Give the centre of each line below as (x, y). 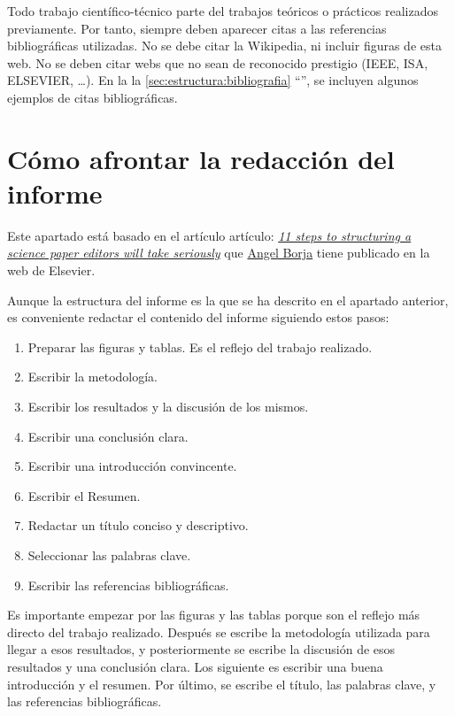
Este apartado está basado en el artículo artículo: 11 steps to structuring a (209, 235)
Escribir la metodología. (93, 377)
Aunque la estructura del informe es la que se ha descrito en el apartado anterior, (228, 300)
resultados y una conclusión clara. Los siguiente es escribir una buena (195, 666)
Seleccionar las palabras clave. (109, 555)
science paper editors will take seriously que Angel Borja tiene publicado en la (219, 253)
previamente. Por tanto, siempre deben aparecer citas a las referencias (197, 28)
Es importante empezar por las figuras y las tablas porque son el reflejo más (214, 615)
